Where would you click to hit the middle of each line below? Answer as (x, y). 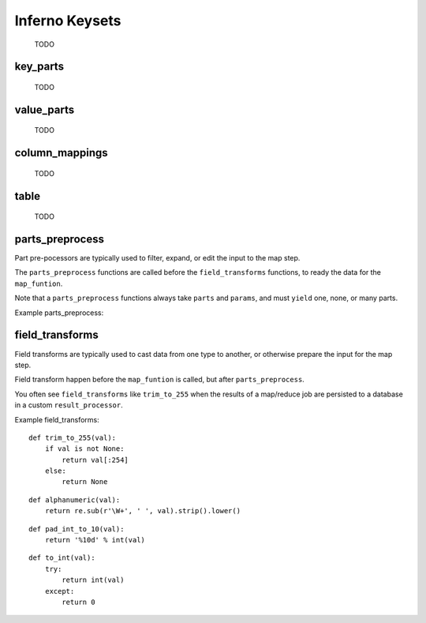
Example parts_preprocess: (59, 313)
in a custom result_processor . (69, 405)
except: (60, 591)
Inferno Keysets (68, 21)
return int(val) (93, 580)
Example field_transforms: (57, 419)
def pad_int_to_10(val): (77, 529)
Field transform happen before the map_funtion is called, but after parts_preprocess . (160, 380)
